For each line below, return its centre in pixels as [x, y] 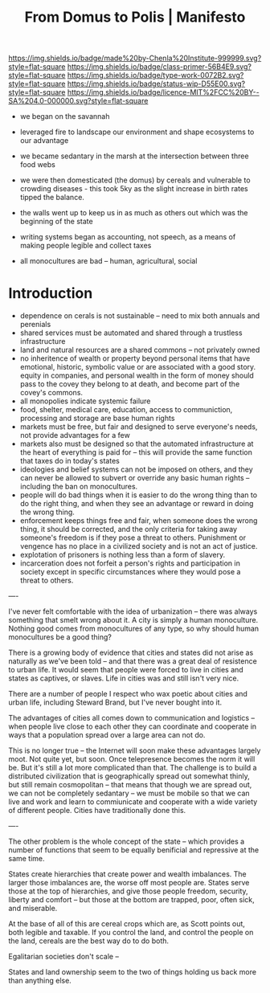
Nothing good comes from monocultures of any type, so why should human [134, 629]
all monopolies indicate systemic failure [85, 401]
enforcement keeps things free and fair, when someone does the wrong [139, 521]
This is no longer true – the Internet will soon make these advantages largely [135, 750]
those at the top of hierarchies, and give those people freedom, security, [128, 891]
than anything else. [40, 981]
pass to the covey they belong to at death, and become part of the [130, 384]
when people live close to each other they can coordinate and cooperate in [133, 726]
